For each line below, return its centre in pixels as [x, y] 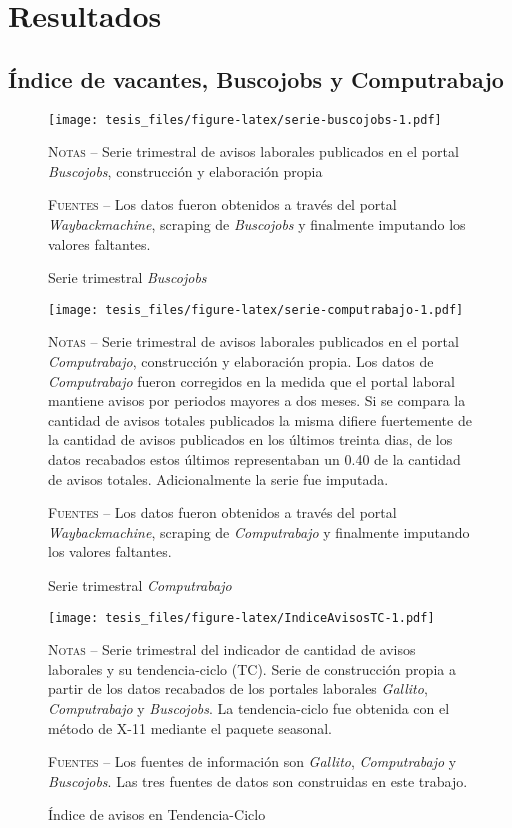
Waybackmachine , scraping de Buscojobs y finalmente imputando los [257, 224]
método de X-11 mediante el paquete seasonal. [190, 727]
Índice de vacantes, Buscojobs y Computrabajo [256, 78]
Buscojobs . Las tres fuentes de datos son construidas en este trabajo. [258, 780]
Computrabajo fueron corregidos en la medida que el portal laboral [251, 380]
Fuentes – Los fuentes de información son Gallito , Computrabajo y [252, 761]
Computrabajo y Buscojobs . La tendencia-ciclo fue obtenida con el [249, 708]
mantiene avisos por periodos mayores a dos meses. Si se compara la [257, 400]
